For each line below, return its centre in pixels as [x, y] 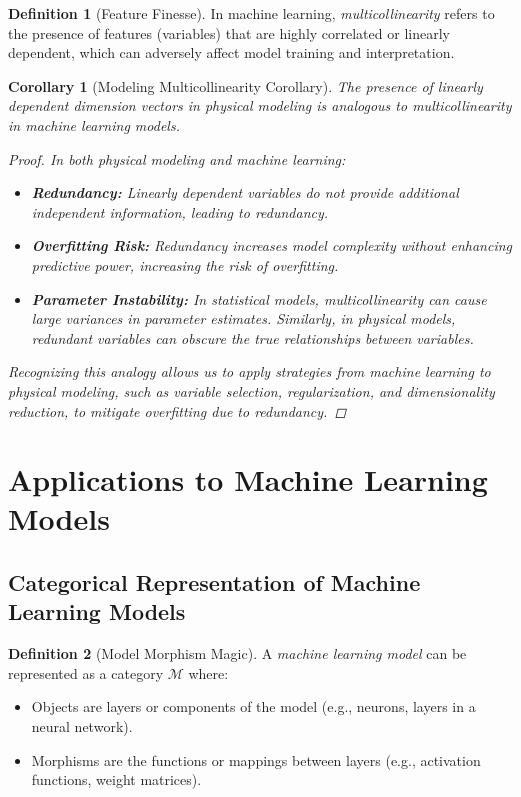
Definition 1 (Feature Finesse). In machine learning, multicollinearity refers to [251, 13]
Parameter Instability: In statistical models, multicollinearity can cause [259, 298]
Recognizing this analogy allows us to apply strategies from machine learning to [249, 371]
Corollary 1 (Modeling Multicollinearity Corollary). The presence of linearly [245, 85]
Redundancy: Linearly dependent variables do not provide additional [245, 192]
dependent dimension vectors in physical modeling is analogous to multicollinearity [260, 105]
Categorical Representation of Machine [214, 582]
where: [208, 672]
